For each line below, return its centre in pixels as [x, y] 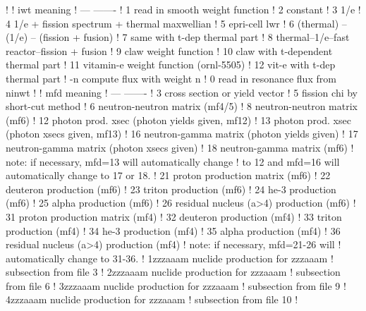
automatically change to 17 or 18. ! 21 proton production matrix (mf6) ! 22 [168, 175]
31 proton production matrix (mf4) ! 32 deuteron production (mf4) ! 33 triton [174, 216]
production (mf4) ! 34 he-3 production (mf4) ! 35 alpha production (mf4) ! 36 [173, 230]
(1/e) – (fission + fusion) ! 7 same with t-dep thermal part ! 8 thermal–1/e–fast [178, 37]
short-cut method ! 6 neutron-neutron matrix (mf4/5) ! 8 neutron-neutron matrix [182, 106]
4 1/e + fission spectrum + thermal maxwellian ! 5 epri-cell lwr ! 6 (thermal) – [176, 23]
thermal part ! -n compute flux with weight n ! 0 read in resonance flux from [171, 78]
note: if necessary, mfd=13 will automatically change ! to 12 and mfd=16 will [173, 161]
